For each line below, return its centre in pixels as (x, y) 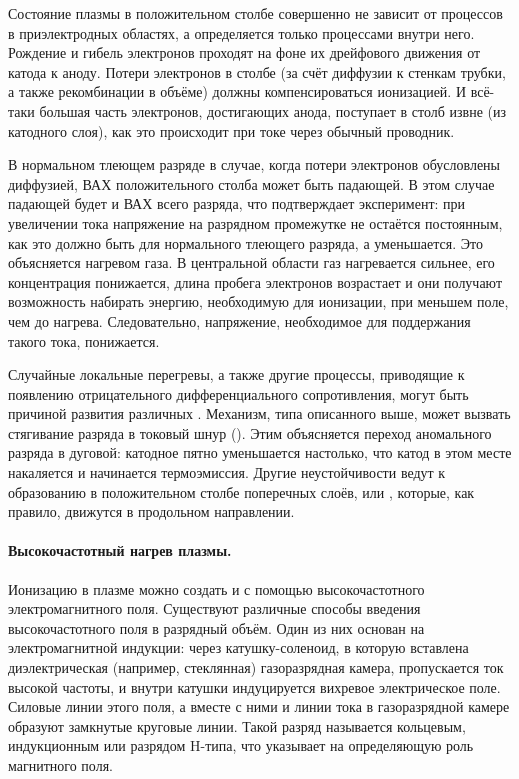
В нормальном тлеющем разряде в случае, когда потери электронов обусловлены (254, 164)
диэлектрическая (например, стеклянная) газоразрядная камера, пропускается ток (256, 667)
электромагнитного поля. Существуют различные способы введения (214, 608)
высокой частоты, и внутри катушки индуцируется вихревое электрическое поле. (254, 686)
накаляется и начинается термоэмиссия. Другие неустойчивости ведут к (227, 472)
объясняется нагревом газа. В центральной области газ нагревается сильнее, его (251, 262)
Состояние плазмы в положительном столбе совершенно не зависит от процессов (255, 13)
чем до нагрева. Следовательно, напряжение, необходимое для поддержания (239, 320)
